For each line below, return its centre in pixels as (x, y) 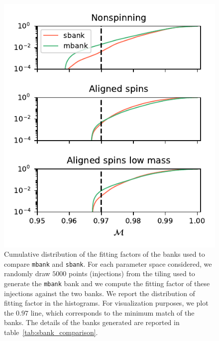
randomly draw (27, 273)
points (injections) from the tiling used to (132, 273)
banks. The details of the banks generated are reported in (92, 322)
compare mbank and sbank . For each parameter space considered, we (108, 263)
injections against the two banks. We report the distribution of (100, 293)
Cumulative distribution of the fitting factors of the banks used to (105, 254)
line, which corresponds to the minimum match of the (112, 312)
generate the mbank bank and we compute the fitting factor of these (107, 283)
